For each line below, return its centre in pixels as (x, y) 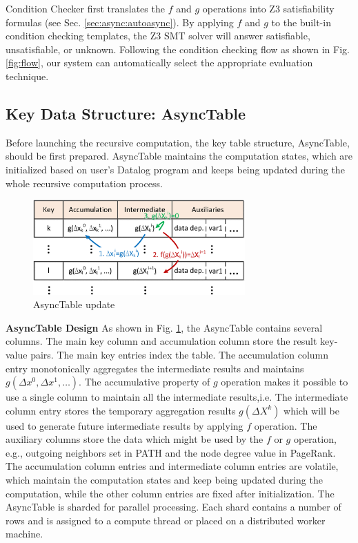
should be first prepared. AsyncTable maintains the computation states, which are (179, 156)
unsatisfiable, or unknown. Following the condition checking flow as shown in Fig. (178, 49)
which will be (311, 410)
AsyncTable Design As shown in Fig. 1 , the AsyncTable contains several (164, 327)
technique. (27, 76)
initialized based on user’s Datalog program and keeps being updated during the (175, 169)
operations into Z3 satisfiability (268, 8)
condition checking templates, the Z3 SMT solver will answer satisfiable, (158, 36)
